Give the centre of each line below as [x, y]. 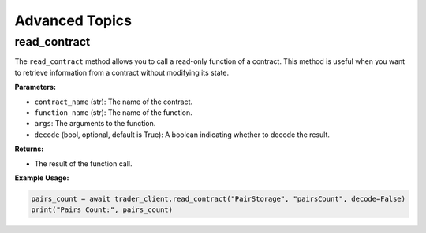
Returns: [29, 149]
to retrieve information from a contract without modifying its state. [121, 72]
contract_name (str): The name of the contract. [114, 102]
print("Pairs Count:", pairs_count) [102, 210]
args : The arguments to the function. [95, 124]
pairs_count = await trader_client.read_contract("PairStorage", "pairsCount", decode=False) [219, 198]
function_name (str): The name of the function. [113, 112]
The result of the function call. [83, 163]
